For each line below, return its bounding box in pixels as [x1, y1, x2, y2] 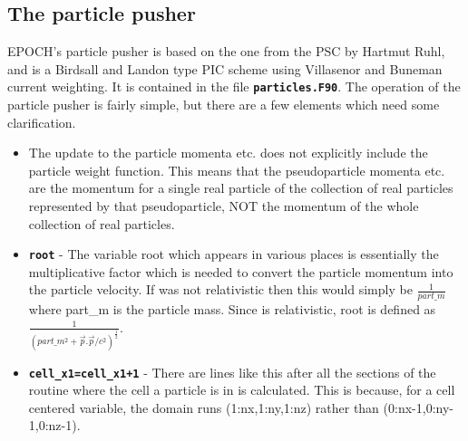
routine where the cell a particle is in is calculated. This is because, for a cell [28, 380, 455, 399]
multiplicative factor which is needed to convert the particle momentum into [28, 262, 453, 281]
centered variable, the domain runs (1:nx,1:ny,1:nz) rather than [28, 398, 379, 417]
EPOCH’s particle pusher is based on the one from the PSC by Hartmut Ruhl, [7, 42, 445, 61]
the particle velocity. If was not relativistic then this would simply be [28, 280, 413, 299]
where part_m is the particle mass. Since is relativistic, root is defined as [28, 300, 436, 319]
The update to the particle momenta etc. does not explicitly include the [28, 143, 428, 162]
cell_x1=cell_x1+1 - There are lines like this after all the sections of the [28, 362, 436, 381]
